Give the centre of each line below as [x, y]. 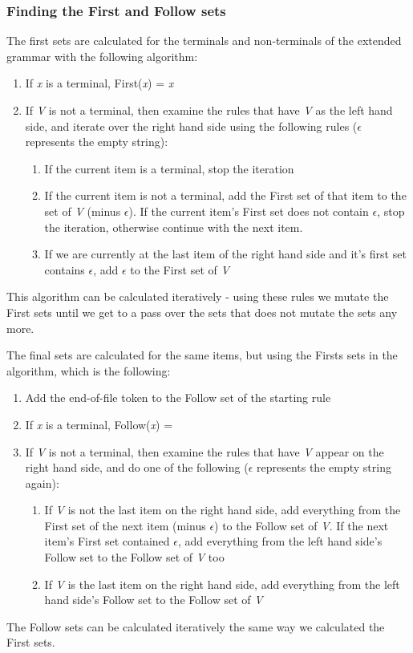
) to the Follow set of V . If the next [302, 525]
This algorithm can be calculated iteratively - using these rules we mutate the [198, 296]
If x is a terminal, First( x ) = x [99, 83]
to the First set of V [180, 269]
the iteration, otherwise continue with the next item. [174, 227]
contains [65, 269]
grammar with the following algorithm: [102, 56]
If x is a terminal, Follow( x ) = [99, 424]
